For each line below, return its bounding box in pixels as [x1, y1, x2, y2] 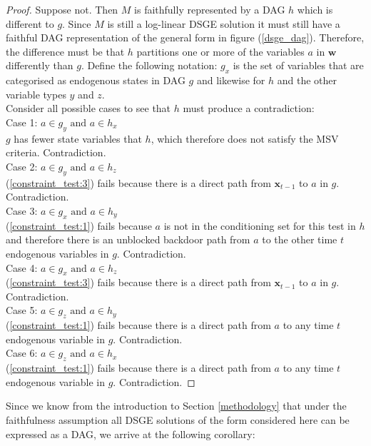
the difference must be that [6, 44, 125, 59]
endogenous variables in [6, 245, 109, 260]
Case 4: [6, 260, 38, 275]
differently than [6, 58, 73, 73]
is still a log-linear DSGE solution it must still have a [107, 16, 340, 31]
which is [297, 2, 333, 16]
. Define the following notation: [81, 58, 218, 73]
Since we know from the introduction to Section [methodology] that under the [6, 398, 347, 413]
